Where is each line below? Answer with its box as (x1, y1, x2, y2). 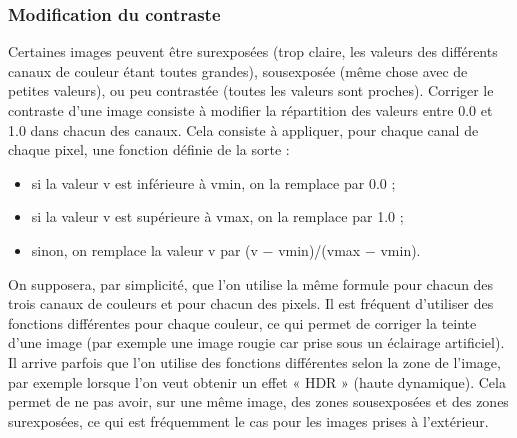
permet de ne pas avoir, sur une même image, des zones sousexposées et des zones (8, 391, 509, 412)
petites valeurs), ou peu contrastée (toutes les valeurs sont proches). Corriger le (8, 80, 494, 101)
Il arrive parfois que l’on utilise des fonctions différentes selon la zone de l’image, (8, 351, 501, 372)
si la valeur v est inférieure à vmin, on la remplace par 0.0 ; (31, 172, 396, 193)
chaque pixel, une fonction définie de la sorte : (8, 139, 290, 160)
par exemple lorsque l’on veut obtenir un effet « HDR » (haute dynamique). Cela (8, 371, 506, 392)
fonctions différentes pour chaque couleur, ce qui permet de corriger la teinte (8, 312, 477, 333)
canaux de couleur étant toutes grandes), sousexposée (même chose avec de (8, 60, 468, 81)
